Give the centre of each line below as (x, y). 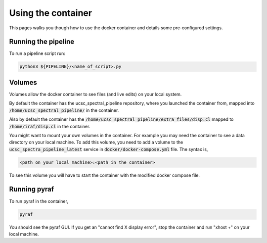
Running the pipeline (42, 42)
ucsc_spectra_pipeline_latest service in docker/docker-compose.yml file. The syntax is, (109, 149)
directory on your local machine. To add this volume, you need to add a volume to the (96, 142)
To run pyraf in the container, (39, 201)
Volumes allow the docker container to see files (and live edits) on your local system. (95, 94)
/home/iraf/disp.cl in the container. (50, 126)
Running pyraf (32, 189)
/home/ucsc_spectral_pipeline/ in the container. (64, 110)
